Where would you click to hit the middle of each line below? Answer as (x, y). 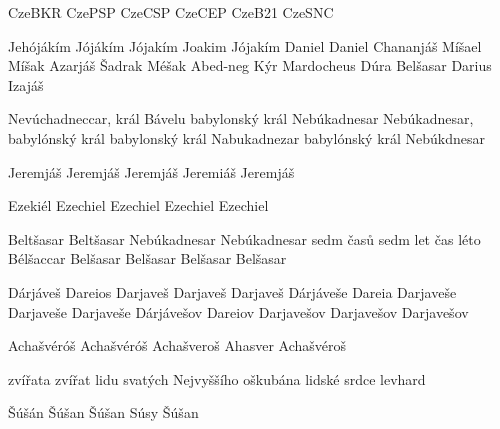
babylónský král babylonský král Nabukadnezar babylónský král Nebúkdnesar (247, 137)
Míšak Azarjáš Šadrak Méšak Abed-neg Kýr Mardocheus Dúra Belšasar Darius (250, 65)
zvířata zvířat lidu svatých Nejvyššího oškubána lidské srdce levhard (217, 378)
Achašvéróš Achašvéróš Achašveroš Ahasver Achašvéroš (177, 345)
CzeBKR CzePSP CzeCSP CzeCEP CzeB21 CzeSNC (171, 12)
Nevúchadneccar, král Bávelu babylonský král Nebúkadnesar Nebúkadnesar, (241, 118)
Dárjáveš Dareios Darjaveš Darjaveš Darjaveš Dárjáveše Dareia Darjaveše (232, 291)
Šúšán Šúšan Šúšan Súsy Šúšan (103, 412)
